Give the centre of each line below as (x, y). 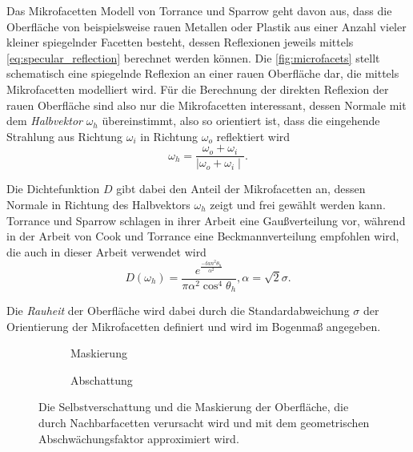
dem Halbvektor (44, 121)
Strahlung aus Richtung (65, 136)
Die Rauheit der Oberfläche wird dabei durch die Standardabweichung (178, 311)
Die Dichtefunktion (53, 189)
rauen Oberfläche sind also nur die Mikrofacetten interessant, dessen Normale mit (206, 105)
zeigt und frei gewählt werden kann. (298, 204)
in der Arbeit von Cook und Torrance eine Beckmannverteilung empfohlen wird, (203, 236)
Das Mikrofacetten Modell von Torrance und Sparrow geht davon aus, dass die (199, 10)
